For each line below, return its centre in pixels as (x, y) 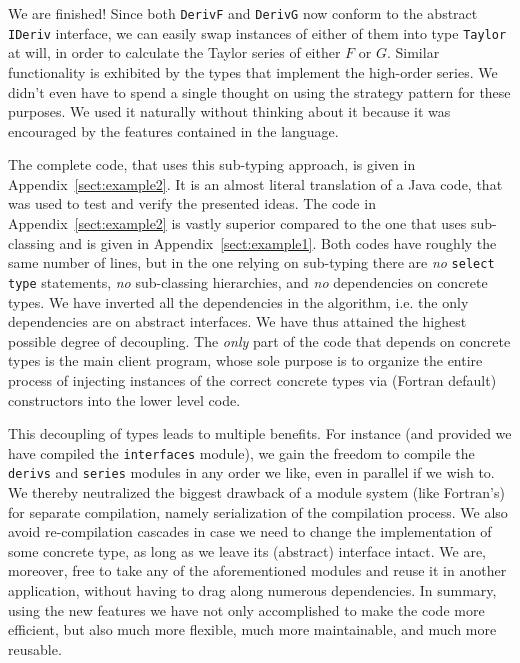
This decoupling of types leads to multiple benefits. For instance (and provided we (260, 433)
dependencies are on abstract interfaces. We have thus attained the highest (237, 321)
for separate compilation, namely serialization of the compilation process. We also (258, 511)
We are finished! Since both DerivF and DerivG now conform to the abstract (243, 13)
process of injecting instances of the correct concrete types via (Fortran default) (252, 379)
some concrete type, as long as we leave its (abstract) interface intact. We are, (247, 550)
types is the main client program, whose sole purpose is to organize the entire (245, 360)
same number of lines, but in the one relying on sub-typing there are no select (251, 262)
